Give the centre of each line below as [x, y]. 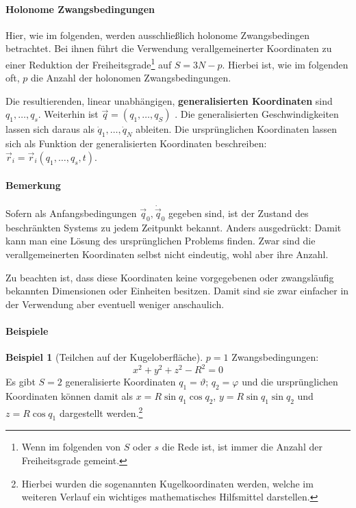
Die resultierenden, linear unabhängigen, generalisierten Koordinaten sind [169, 100]
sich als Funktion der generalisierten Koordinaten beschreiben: [136, 143]
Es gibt [21, 382]
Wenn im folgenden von [71, 447]
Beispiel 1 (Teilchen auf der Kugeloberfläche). [104, 357]
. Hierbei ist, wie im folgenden [285, 64]
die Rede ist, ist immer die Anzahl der [242, 447]
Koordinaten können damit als [69, 396]
